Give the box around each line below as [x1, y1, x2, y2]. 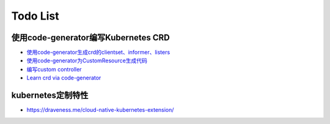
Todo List [11, 9, 59, 23]
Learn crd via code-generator [26, 74, 101, 82]
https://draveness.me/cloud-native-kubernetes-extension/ [26, 106, 174, 114]
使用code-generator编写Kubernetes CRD [11, 32, 170, 43]
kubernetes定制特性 [11, 90, 89, 101]
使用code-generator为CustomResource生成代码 [26, 57, 148, 64]
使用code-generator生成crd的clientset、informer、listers [26, 49, 170, 56]
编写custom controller [26, 65, 82, 73]
